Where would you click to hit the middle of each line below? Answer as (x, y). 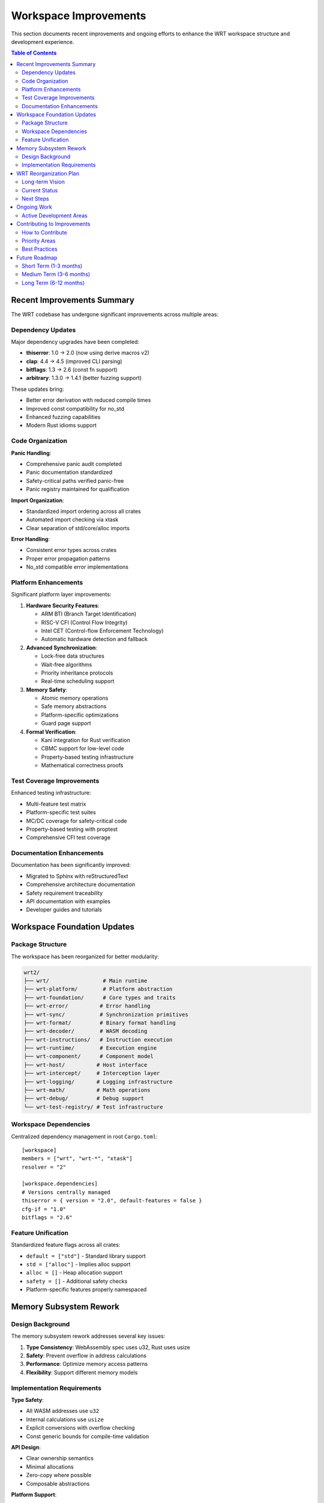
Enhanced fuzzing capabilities (63, 417)
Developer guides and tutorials (64, 910)
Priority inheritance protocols (77, 673)
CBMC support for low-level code (82, 748)
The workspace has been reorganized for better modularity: (85, 957)
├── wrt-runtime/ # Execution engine (90, 1048)
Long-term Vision (43, 182)
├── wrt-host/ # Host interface (85, 1065)
